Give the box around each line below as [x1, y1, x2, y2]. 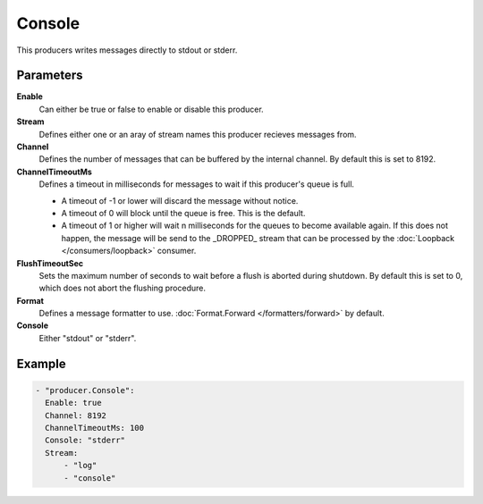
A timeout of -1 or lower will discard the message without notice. [61, 195, 299, 206]
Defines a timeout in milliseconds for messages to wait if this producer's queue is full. [38, 179, 355, 189]
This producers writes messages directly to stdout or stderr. [16, 45, 238, 55]
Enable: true [45, 398, 102, 408]
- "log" [64, 460, 97, 471]
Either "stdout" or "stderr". [38, 332, 137, 343]
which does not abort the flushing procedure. [38, 282, 206, 294]
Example [16, 356, 66, 371]
